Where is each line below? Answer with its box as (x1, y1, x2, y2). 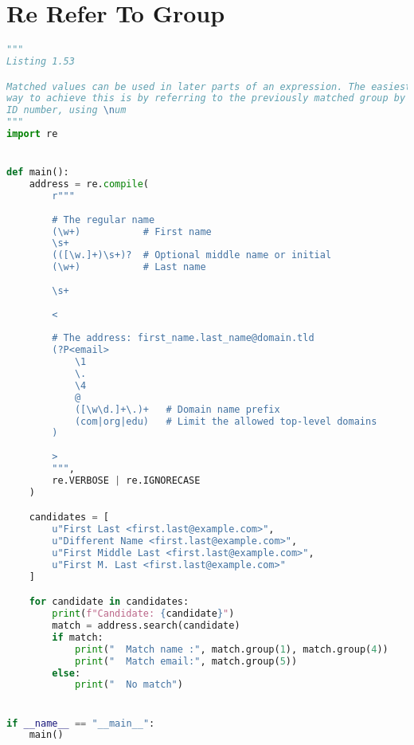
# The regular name (52, 214, 155, 225)
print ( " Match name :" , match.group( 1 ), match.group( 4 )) (74, 643, 389, 655)
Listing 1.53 (6, 56, 75, 67)
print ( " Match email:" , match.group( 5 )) (74, 655, 298, 667)
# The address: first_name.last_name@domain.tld (52, 332, 314, 344)
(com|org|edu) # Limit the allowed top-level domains (74, 415, 377, 427)
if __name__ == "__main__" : (6, 717, 155, 729)
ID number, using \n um (6, 104, 127, 116)
